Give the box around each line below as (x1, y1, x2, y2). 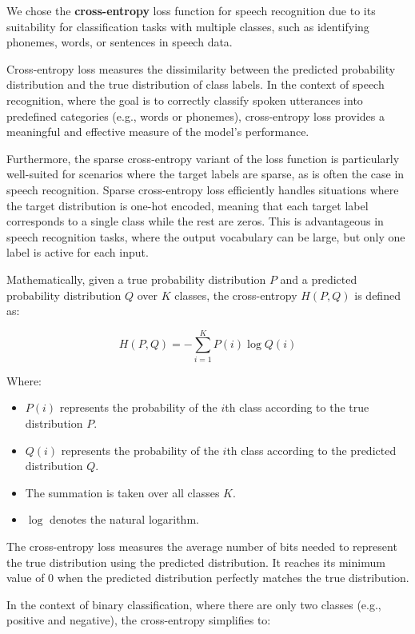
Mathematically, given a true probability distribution (6, 270, 266, 287)
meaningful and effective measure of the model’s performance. (6, 123, 309, 140)
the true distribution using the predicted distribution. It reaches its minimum (6, 553, 385, 570)
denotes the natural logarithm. (50, 511, 199, 528)
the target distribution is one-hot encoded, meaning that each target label (6, 197, 369, 213)
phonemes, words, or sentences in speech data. (6, 34, 233, 50)
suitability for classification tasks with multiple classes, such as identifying (6, 18, 369, 34)
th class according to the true (225, 399, 369, 416)
